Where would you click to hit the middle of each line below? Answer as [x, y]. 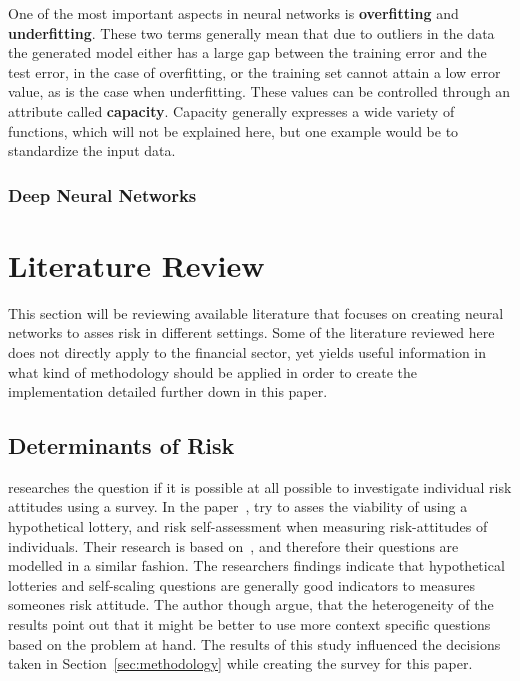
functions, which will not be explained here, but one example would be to [233, 130]
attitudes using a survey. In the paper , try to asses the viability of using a [238, 506]
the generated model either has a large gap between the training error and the [247, 52]
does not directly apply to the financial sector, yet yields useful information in [247, 351]
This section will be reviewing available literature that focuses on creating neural [256, 312]
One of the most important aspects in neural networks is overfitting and [233, 13]
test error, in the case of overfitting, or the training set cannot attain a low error [254, 71]
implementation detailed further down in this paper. [168, 391]
